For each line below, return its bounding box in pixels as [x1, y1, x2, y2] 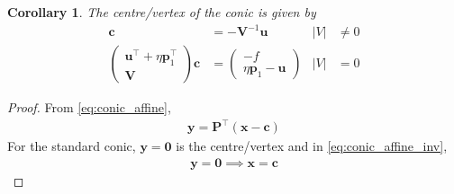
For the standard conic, [7, 137, 136, 155]
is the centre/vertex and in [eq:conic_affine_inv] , [176, 137, 448, 155]
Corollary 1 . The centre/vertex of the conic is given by [7, 3, 316, 21]
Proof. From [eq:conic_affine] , [7, 98, 171, 117]
